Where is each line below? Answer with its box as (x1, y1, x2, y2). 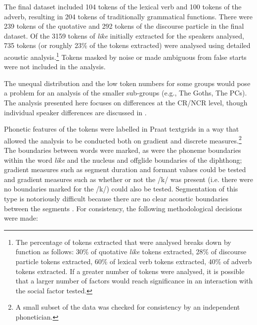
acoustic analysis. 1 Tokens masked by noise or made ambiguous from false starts (4, 50, 247, 62)
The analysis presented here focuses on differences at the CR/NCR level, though (4, 97, 248, 107)
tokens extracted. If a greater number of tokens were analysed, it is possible (15, 266, 245, 276)
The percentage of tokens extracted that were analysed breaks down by (15, 236, 231, 247)
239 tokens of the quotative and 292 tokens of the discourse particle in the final (4, 21, 244, 31)
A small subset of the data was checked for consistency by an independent (15, 302, 240, 312)
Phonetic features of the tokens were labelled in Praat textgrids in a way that (4, 124, 239, 134)
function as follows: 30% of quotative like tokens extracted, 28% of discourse (15, 246, 247, 257)
